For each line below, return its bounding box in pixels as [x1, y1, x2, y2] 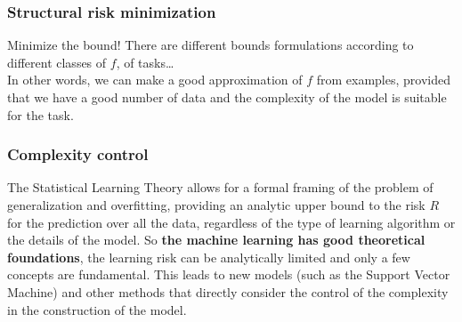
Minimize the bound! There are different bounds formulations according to [7, 36, 414, 54]
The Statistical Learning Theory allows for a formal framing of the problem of [7, 178, 434, 197]
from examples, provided [316, 70, 450, 89]
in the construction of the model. [7, 300, 187, 318]
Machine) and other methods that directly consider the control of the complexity [7, 282, 449, 301]
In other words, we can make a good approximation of [7, 70, 303, 89]
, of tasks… [116, 52, 174, 71]
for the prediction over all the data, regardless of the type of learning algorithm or [7, 213, 456, 231]
